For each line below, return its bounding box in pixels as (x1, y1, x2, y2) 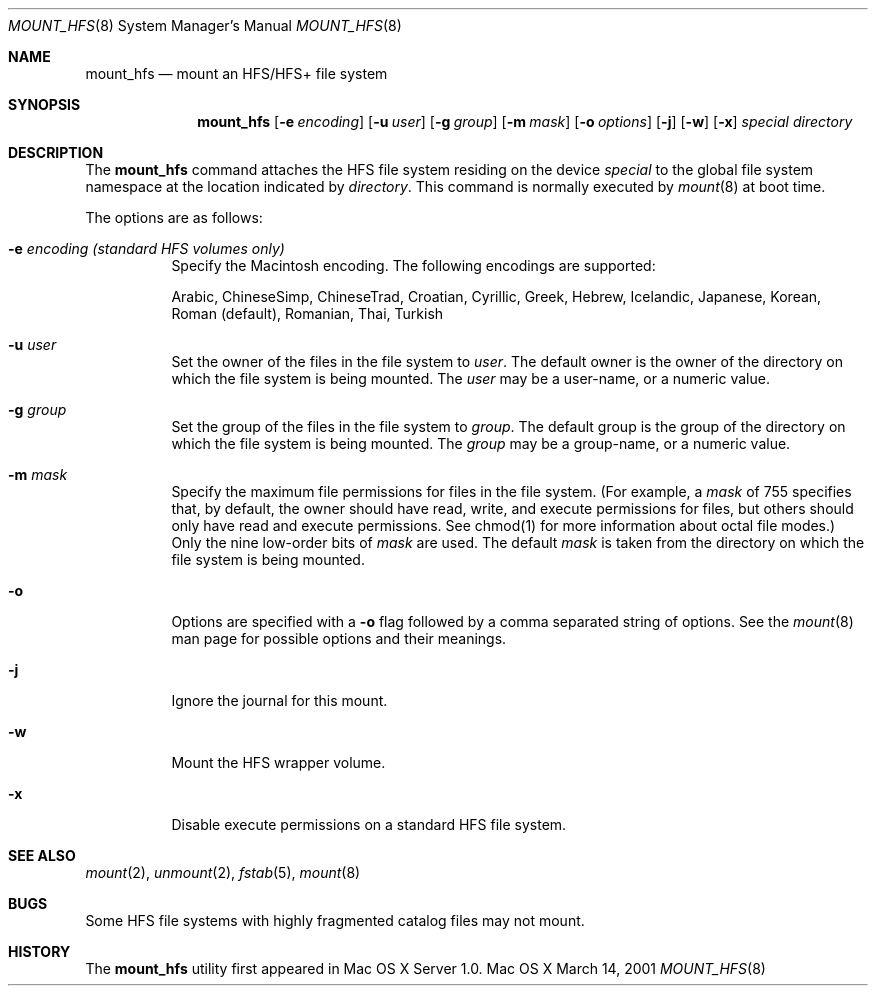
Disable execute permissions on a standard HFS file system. (171, 816, 567, 833)
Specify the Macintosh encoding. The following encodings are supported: (171, 257, 656, 274)
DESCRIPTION (8, 144, 104, 161)
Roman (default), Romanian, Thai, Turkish (171, 305, 444, 322)
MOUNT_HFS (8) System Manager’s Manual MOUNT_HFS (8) (8, 17, 402, 34)
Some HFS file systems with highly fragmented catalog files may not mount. (85, 912, 585, 929)
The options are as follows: (85, 209, 263, 226)
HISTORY (8, 943, 71, 960)
